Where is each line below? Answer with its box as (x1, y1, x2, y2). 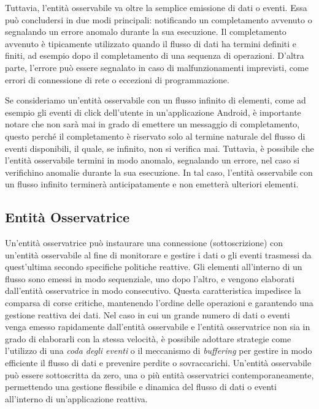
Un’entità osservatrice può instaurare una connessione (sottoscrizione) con (5, 236, 283, 249)
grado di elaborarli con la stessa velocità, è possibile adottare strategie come (5, 332, 291, 345)
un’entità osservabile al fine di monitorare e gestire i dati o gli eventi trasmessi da (5, 248, 312, 261)
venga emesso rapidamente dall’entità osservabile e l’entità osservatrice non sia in (5, 320, 310, 333)
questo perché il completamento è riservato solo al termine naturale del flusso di (5, 129, 306, 142)
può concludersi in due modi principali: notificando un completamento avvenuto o (5, 13, 312, 26)
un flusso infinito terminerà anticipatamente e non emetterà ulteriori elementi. (5, 178, 299, 190)
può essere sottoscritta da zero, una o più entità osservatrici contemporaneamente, (5, 368, 314, 381)
